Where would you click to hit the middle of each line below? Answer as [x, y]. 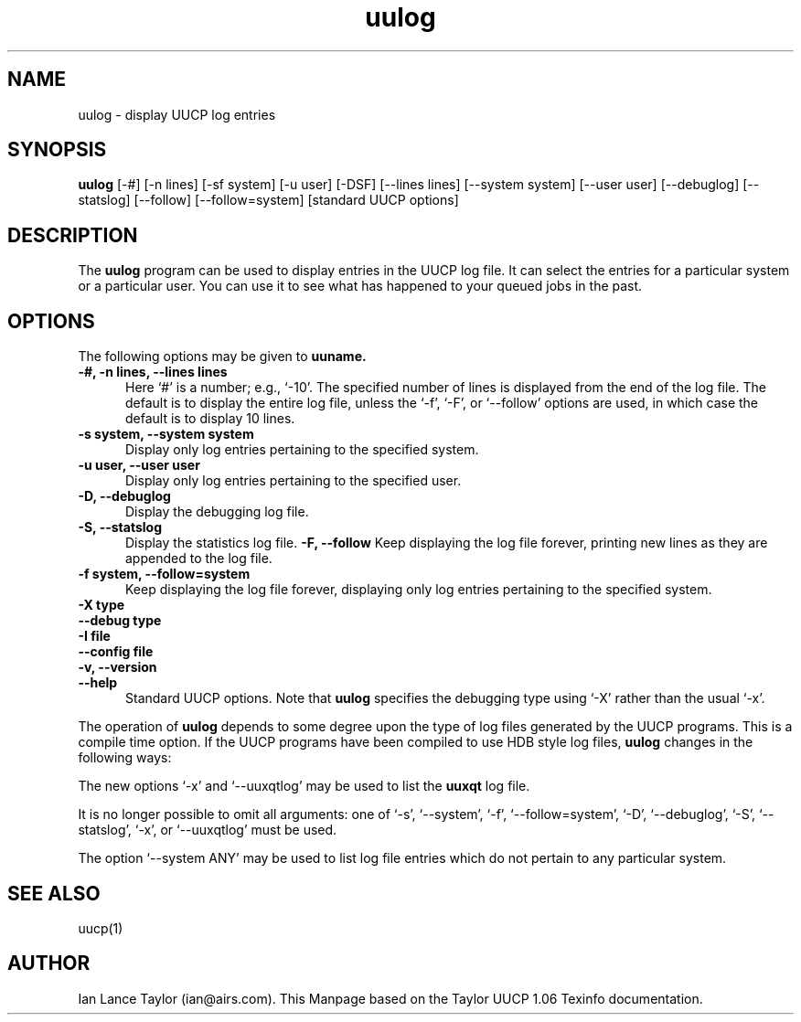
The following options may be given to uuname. [222, 357]
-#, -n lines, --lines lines [153, 372]
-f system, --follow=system [164, 574]
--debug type [120, 621]
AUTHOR [49, 963]
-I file [94, 636]
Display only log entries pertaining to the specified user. [294, 481]
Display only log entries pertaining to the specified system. [302, 450]
